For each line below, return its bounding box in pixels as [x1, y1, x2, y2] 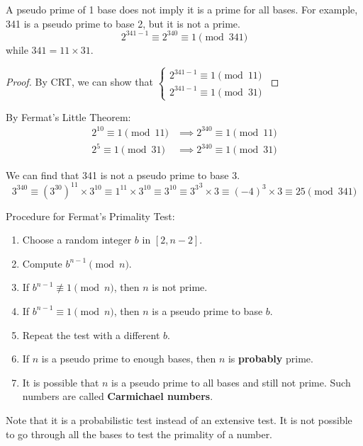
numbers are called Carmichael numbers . [22, 389, 213, 404]
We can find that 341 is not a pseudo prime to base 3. [6, 167, 240, 182]
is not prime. [152, 280, 208, 295]
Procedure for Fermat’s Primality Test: [6, 208, 175, 223]
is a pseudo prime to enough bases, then [41, 351, 216, 366]
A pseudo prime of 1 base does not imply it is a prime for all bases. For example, [6, 2, 358, 16]
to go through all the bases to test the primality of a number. [6, 426, 273, 441]
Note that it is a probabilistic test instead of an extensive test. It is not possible [6, 412, 352, 427]
